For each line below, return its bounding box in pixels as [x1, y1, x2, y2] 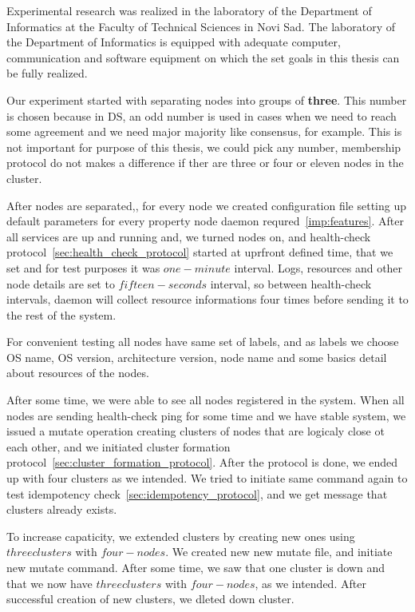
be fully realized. [6, 65, 88, 81]
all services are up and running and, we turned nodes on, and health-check [6, 228, 371, 244]
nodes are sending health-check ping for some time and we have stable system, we [6, 407, 406, 423]
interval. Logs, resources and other [234, 259, 403, 276]
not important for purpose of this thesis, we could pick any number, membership [6, 138, 401, 155]
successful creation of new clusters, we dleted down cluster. [6, 590, 294, 607]
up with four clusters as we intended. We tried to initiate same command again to [6, 470, 408, 487]
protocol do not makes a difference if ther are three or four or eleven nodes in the [6, 154, 404, 171]
